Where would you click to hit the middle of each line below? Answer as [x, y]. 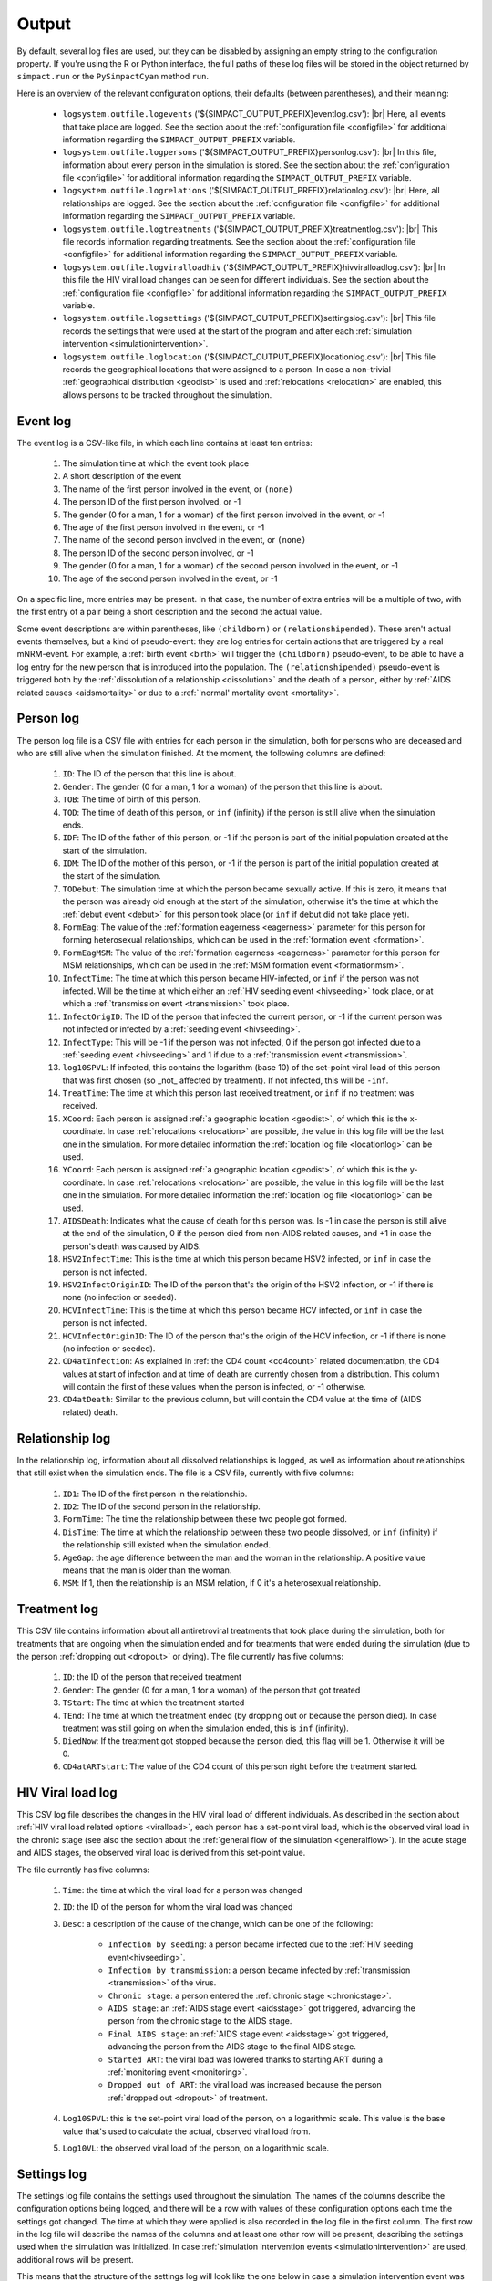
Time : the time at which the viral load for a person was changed [182, 1890]
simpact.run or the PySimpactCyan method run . [113, 77]
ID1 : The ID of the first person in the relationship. [155, 1494]
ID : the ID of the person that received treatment [152, 1677]
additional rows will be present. [75, 2259]
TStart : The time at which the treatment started [154, 1703]
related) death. [90, 1412]
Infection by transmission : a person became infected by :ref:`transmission [259, 1970]
